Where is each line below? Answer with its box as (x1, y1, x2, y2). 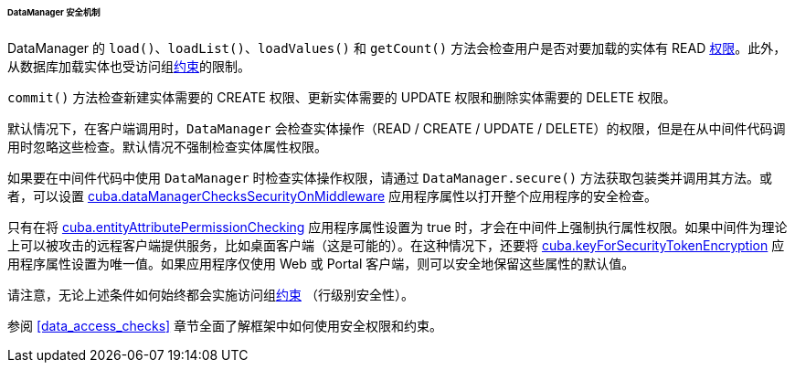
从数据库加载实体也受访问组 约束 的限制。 (7, 58, 250, 74)
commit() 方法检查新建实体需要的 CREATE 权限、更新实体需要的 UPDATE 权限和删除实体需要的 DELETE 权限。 (7, 89, 676, 105)
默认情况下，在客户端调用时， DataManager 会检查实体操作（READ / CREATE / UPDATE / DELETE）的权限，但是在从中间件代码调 (7, 120, 786, 136)
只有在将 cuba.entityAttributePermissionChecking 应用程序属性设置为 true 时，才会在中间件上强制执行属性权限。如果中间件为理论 (7, 218, 788, 235)
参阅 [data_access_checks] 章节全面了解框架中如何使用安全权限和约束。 (7, 317, 443, 333)
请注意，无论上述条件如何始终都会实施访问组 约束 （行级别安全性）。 (7, 286, 414, 302)
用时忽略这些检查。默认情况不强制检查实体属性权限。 (7, 138, 327, 154)
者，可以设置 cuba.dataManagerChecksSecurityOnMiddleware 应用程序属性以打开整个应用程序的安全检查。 (7, 187, 658, 204)
